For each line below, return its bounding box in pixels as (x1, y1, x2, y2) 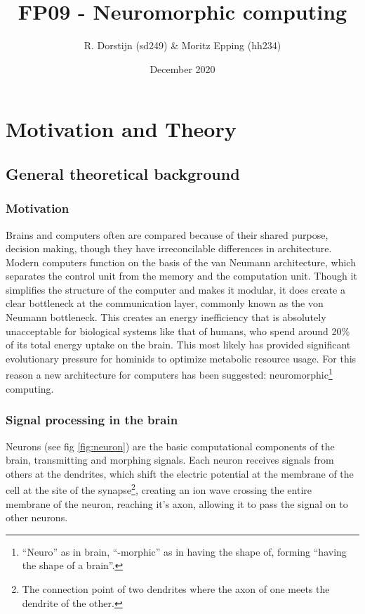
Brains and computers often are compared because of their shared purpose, (6, 227, 328, 242)
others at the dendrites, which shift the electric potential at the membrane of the (6, 466, 354, 481)
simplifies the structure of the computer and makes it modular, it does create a (6, 282, 345, 296)
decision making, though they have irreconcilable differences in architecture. (6, 241, 332, 256)
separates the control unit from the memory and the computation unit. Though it (6, 268, 357, 283)
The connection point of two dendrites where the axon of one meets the (22, 581, 330, 596)
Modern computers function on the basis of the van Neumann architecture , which (6, 254, 356, 269)
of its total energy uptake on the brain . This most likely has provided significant (6, 337, 351, 352)
